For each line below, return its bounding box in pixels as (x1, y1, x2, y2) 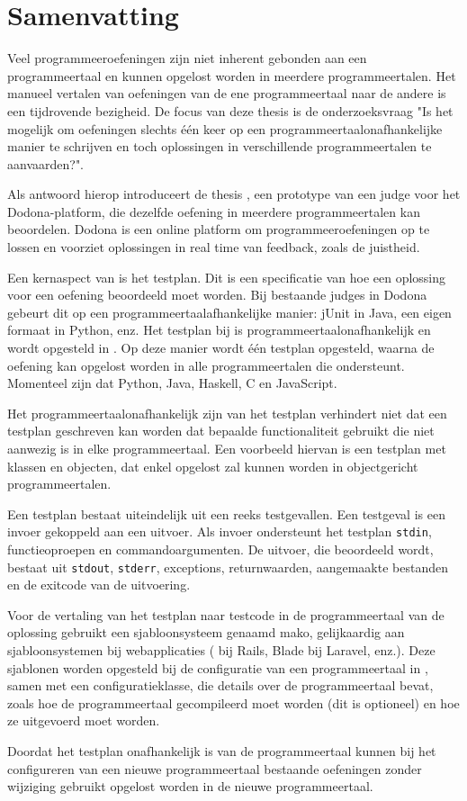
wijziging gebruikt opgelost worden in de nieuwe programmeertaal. (7, 777, 373, 796)
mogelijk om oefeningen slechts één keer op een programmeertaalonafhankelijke (7, 119, 443, 138)
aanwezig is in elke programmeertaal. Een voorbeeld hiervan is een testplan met (7, 439, 446, 457)
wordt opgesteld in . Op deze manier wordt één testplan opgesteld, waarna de (7, 338, 435, 357)
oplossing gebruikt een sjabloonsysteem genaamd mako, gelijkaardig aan (7, 623, 405, 642)
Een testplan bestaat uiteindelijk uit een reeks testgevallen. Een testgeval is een (7, 504, 445, 523)
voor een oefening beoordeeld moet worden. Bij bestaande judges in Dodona (7, 285, 427, 304)
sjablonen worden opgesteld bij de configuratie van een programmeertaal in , (7, 658, 428, 677)
